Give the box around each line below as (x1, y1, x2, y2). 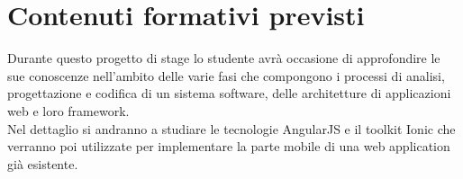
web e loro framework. (7, 101, 130, 120)
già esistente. (7, 154, 78, 173)
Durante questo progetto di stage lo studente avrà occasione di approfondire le (7, 49, 440, 67)
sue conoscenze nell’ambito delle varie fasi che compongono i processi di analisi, (7, 66, 445, 85)
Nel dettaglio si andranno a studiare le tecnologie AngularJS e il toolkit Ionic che (7, 119, 456, 138)
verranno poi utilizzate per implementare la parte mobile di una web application (7, 137, 450, 156)
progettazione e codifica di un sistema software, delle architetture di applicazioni (7, 84, 451, 103)
